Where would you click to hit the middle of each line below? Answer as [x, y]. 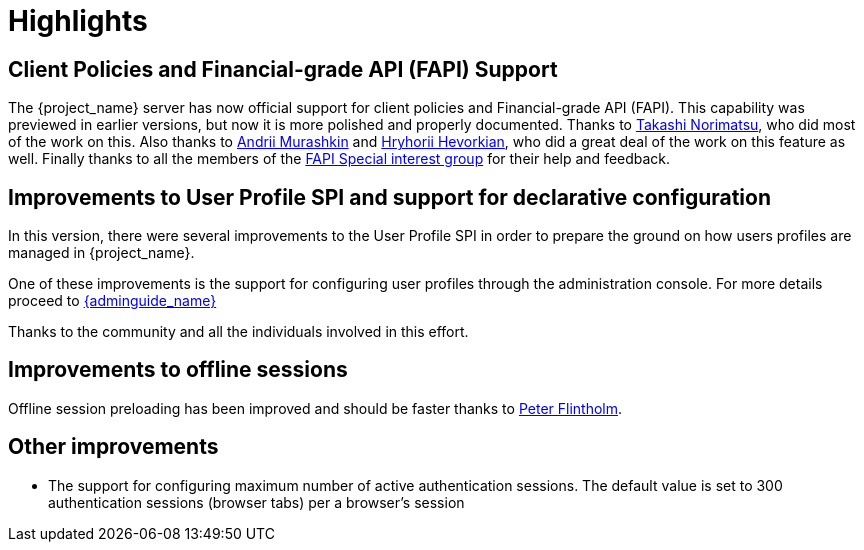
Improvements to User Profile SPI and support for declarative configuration [390, 197]
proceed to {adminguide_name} [112, 301]
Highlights [78, 21]
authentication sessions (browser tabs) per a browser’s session [256, 502]
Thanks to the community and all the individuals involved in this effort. [238, 332]
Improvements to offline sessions [178, 370]
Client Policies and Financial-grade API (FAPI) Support [283, 69]
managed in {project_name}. [101, 253]
